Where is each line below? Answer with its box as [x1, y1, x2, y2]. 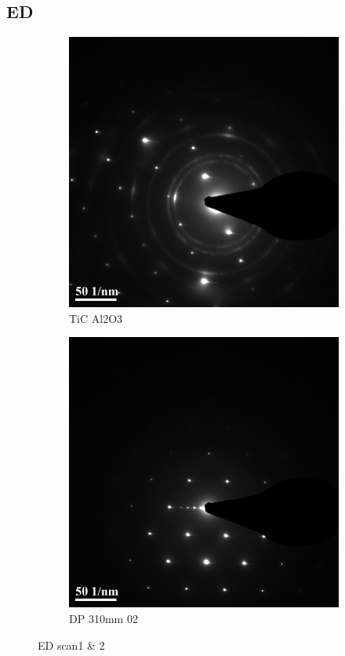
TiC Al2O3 [69, 310, 123, 326]
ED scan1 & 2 [38, 636, 105, 653]
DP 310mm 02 [69, 610, 138, 626]
